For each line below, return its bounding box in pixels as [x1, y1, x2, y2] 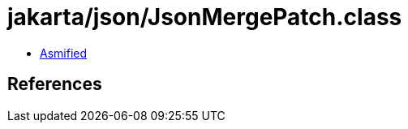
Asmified [40, 45, 88, 60]
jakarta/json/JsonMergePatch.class [7, 3, 402, 31]
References [7, 74, 102, 95]
